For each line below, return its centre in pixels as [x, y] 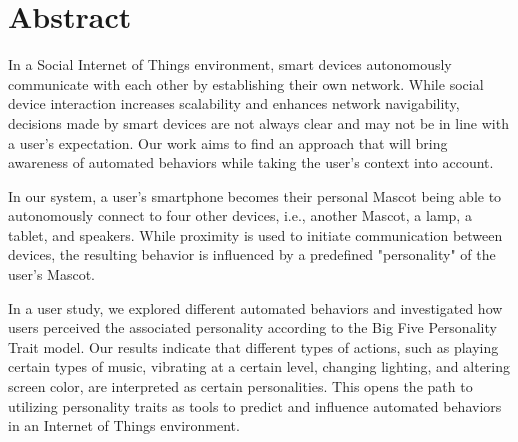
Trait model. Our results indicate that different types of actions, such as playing [253, 346]
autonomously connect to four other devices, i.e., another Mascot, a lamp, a [240, 215]
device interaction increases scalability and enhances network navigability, [234, 103]
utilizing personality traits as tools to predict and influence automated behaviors [255, 405]
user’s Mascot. [51, 274]
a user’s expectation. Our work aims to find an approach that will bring [228, 142]
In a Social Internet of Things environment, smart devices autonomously [230, 64]
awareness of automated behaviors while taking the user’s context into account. [251, 162]
